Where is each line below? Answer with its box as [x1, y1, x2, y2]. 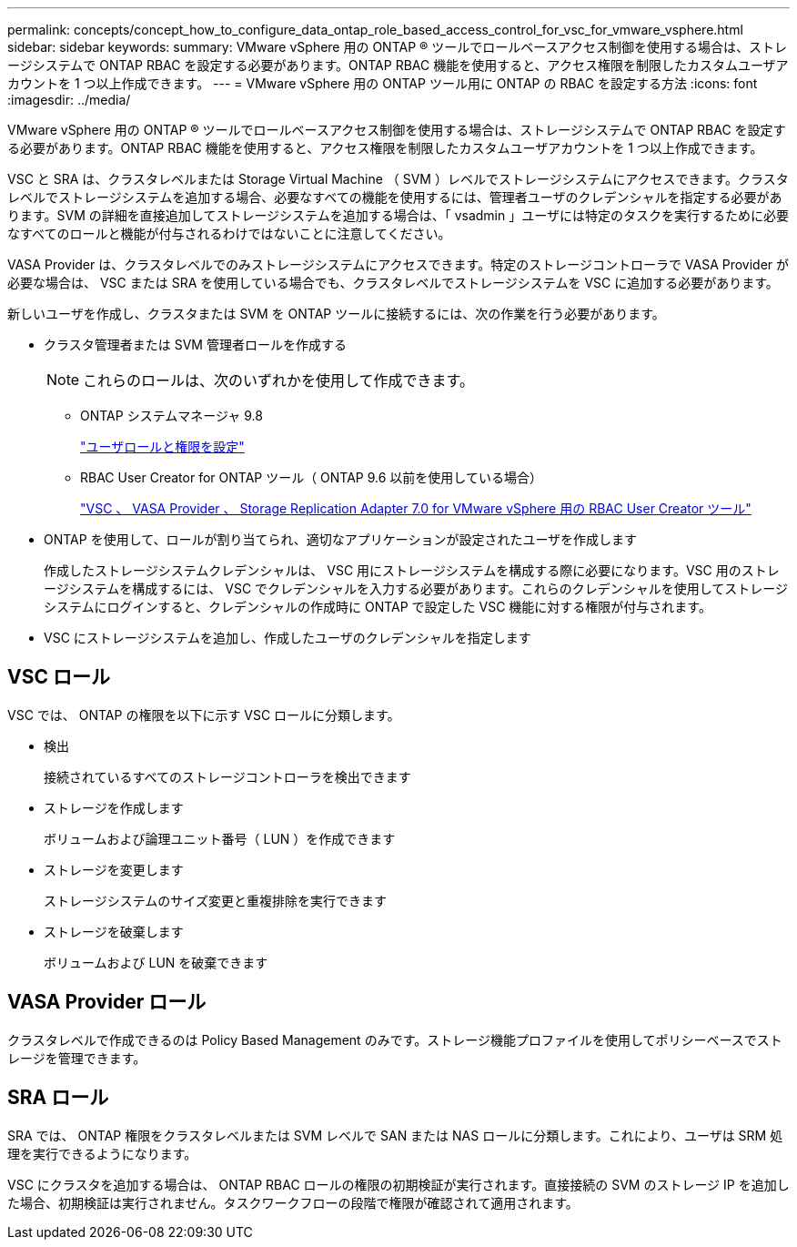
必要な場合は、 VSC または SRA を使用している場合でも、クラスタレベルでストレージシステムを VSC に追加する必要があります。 [7, 275, 779, 290]
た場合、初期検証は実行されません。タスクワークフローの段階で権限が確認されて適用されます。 [7, 1194, 579, 1211]
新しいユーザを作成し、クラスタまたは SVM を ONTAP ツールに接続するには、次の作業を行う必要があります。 [7, 306, 665, 321]
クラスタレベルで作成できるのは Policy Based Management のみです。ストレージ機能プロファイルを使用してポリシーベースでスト [7, 1031, 782, 1048]
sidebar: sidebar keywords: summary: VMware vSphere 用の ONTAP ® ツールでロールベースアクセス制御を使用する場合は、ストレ [7, 39, 787, 55]
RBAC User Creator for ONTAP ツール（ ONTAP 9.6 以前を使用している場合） [80, 470, 542, 485]
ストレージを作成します [44, 799, 184, 816]
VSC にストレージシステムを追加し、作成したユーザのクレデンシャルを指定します [44, 630, 531, 645]
